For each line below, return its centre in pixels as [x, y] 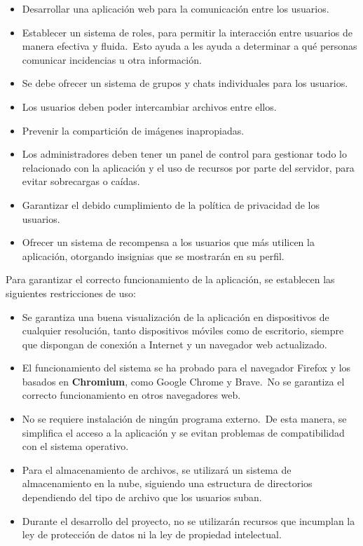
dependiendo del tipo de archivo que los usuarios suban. [142, 497]
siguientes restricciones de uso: [71, 293]
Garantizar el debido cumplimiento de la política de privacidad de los [171, 204]
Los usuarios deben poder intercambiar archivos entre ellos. [149, 106]
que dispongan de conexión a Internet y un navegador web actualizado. [174, 344]
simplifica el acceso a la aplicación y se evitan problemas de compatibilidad [183, 432]
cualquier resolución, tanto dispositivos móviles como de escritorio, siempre [183, 330]
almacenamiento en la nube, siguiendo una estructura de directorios [167, 483]
